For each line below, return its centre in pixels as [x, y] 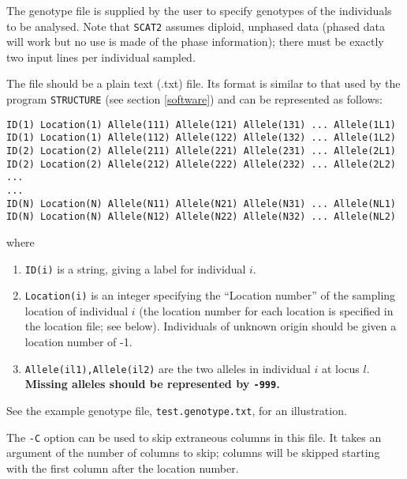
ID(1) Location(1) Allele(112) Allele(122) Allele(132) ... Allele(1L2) [201, 138]
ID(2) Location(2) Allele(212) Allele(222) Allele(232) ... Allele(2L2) [201, 164]
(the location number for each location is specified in [266, 310]
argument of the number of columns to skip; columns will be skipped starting [193, 453]
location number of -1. [78, 342]
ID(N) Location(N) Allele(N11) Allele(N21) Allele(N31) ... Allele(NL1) [201, 204]
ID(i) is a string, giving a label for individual [135, 268]
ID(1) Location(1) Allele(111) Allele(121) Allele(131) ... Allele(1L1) [201, 124]
